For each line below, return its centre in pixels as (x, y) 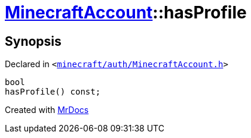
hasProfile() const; (53, 92)
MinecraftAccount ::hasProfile (126, 12)
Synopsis (33, 41)
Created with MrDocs (47, 110)
